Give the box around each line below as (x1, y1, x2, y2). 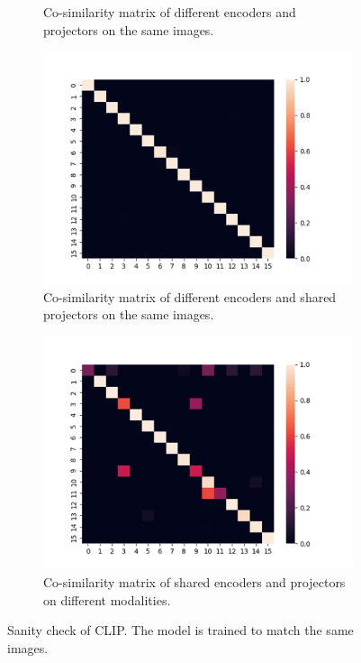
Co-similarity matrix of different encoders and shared (43, 287, 337, 306)
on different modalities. (43, 590, 171, 609)
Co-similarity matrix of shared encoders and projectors (43, 572, 346, 591)
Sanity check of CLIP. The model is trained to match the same (7, 621, 354, 640)
